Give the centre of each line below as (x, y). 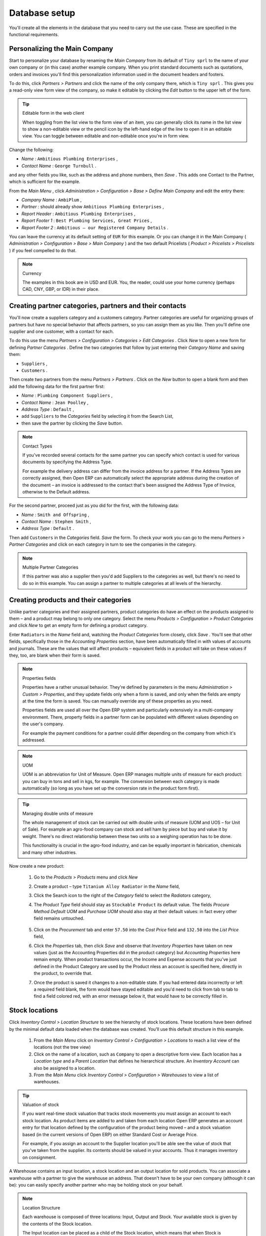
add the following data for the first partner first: (57, 386)
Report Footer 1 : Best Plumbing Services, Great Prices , (87, 221)
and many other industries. (50, 852)
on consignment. (39, 1157)
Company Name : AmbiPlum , (51, 200)
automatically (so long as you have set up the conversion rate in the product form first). (111, 788)
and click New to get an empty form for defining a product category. (78, 625)
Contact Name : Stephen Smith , (56, 522)
